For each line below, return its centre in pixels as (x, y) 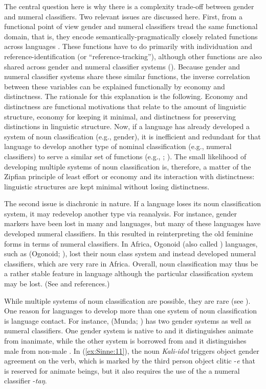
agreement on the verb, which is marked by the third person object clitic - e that (130, 361)
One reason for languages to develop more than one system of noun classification (131, 311)
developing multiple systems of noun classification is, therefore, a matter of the (128, 166)
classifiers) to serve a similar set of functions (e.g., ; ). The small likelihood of (125, 156)
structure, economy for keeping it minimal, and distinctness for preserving (120, 116)
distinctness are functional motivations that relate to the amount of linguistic (125, 106)
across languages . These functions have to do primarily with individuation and (128, 46)
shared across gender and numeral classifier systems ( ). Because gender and (122, 66)
